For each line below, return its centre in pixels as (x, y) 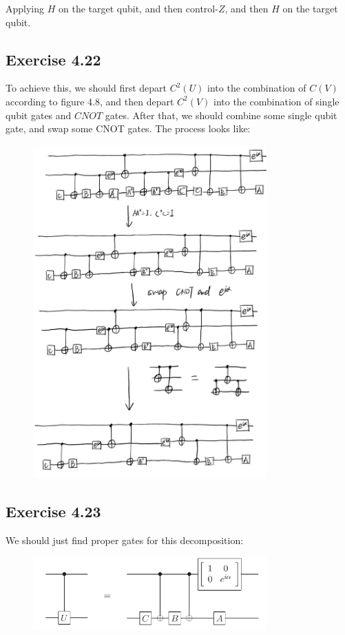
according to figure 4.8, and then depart (90, 101)
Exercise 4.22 (53, 59)
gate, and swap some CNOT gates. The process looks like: (128, 128)
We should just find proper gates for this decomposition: (125, 540)
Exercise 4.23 (53, 511)
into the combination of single (276, 101)
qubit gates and (39, 115)
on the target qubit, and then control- (138, 8)
